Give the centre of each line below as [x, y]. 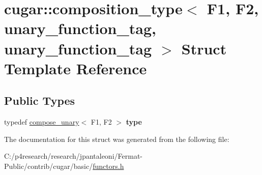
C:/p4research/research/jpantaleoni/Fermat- [73, 156]
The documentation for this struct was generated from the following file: [117, 139]
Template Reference [76, 68]
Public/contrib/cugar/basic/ [49, 166]
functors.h [108, 166]
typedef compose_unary [42, 122]
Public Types [40, 100]
